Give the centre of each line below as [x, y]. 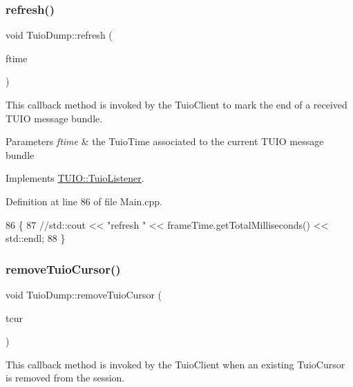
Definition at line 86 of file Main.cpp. [84, 201]
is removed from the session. [65, 378]
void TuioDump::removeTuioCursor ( [84, 294]
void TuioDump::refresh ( [59, 35]
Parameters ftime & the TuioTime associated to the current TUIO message [165, 141]
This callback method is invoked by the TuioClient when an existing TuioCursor [175, 364]
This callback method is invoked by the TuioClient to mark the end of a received [176, 104]
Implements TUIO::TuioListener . [75, 178]
